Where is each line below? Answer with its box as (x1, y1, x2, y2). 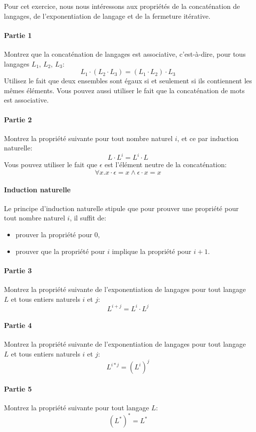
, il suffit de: (69, 213, 106, 223)
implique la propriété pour (112, 246, 192, 256)
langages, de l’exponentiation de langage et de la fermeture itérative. (4, 10, 211, 21)
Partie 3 (4, 265, 32, 275)
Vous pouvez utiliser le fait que (4, 159, 97, 170)
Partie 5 (4, 383, 32, 394)
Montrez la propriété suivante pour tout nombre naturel (4, 133, 173, 143)
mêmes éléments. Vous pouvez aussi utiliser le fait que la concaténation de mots (4, 85, 245, 95)
